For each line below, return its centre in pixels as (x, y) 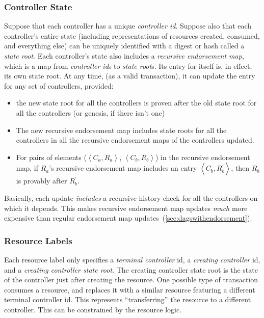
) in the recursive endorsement (203, 157)
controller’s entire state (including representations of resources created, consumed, (132, 35)
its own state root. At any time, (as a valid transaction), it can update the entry (130, 76)
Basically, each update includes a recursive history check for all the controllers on (131, 197)
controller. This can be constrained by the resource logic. (93, 309)
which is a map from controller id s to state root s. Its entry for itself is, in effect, (128, 65)
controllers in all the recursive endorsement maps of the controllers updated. (135, 140)
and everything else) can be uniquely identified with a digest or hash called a (124, 46)
